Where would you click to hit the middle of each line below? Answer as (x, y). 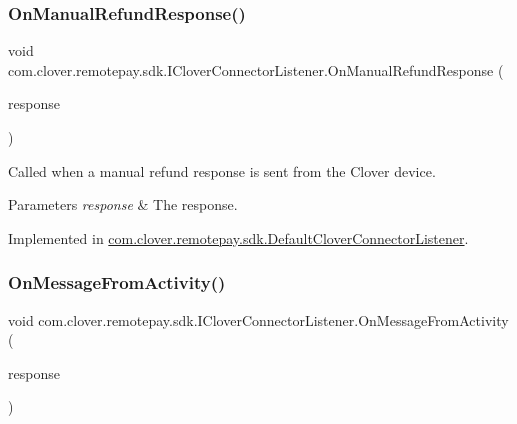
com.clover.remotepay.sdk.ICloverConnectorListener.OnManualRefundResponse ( (256, 69)
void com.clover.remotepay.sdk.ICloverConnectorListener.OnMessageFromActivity (258, 319)
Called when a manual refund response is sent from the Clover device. (222, 170)
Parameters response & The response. (123, 204)
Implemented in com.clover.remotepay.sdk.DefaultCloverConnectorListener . (238, 237)
